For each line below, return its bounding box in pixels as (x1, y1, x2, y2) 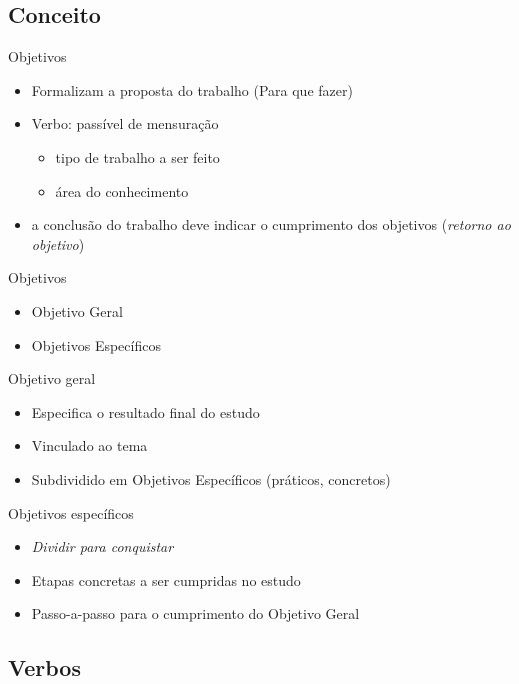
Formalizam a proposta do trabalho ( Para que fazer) (31, 79, 353, 100)
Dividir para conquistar (31, 536, 174, 557)
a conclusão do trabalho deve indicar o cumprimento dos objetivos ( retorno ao (31, 214, 511, 235)
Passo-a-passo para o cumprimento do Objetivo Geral (31, 603, 360, 624)
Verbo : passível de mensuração (31, 113, 219, 134)
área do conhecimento (55, 180, 189, 201)
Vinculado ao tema (31, 435, 148, 456)
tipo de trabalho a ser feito (55, 146, 220, 167)
